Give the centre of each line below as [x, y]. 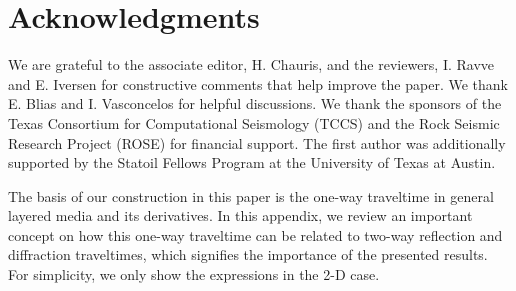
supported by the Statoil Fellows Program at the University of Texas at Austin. [252, 162]
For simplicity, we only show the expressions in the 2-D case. [194, 274]
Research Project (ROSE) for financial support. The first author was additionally [257, 142]
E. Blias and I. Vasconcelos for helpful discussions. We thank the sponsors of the [255, 103]
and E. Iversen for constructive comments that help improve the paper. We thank [258, 83]
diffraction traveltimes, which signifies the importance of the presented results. [248, 254]
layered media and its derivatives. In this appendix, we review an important [240, 215]
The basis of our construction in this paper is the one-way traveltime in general [251, 195]
